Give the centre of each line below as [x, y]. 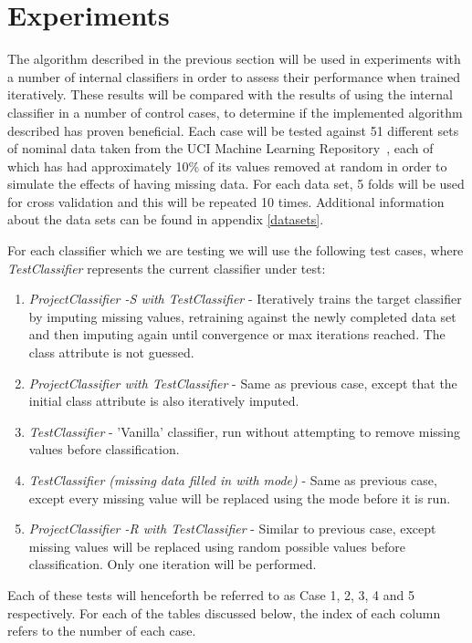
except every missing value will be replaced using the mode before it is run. [240, 498]
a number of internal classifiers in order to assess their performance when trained [234, 76]
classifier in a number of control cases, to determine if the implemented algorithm [235, 112]
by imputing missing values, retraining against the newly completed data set [242, 316]
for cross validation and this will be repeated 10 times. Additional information [226, 201]
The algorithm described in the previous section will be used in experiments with [234, 59]
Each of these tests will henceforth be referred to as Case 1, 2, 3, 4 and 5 [211, 594]
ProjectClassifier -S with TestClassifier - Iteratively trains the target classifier [245, 299]
